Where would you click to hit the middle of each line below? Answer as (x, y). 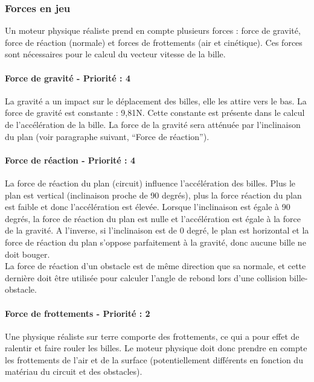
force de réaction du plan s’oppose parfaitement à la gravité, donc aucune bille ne (155, 242)
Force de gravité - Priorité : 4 (68, 78)
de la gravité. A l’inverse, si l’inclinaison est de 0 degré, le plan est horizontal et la (157, 230)
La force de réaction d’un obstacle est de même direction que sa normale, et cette (155, 266)
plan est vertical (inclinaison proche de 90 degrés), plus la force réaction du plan (153, 195)
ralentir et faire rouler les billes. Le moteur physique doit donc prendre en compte (156, 348)
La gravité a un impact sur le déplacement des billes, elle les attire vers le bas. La (156, 100)
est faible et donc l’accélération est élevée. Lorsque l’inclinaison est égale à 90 (148, 207)
